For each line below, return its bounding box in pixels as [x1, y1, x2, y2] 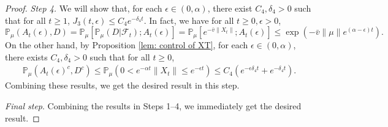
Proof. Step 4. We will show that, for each [5, 2, 162, 14]
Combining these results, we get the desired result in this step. [5, 79, 240, 92]
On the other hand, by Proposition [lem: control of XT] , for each [5, 38, 248, 51]
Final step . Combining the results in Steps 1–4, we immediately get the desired [5, 100, 302, 112]
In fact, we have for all [149, 13, 234, 26]
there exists [5, 50, 48, 63]
